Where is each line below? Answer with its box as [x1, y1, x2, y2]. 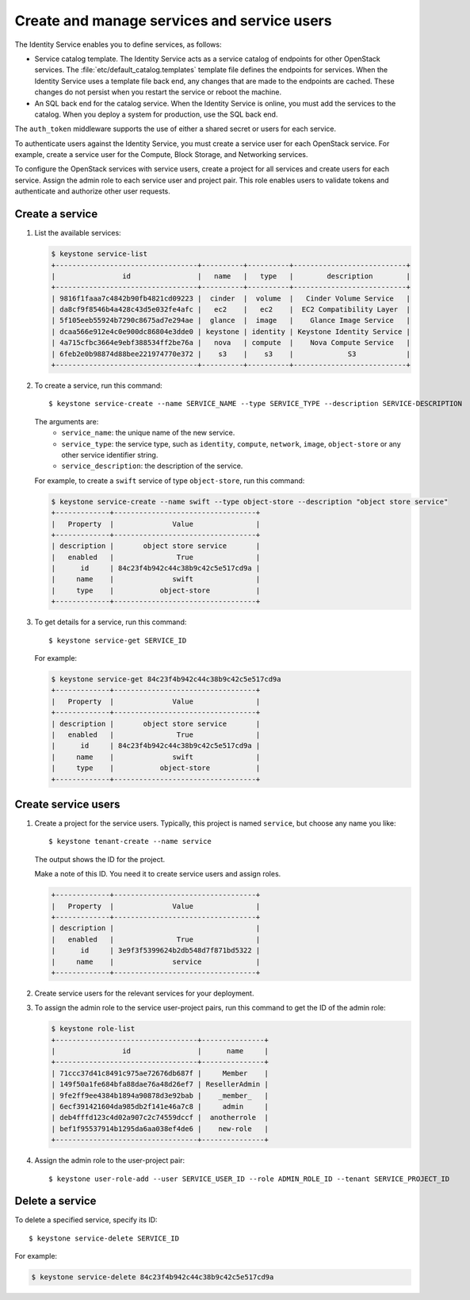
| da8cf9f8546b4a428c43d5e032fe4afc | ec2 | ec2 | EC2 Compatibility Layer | [51, 305, 411, 314]
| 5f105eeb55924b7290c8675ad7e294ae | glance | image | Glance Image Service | [51, 316, 411, 325]
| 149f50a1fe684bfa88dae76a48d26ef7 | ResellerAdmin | [51, 1079, 269, 1089]
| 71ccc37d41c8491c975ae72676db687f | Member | [51, 1068, 269, 1078]
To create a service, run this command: [34, 381, 162, 390]
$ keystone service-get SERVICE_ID [48, 635, 187, 645]
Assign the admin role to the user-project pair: [34, 1156, 185, 1165]
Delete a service [14, 1195, 97, 1208]
